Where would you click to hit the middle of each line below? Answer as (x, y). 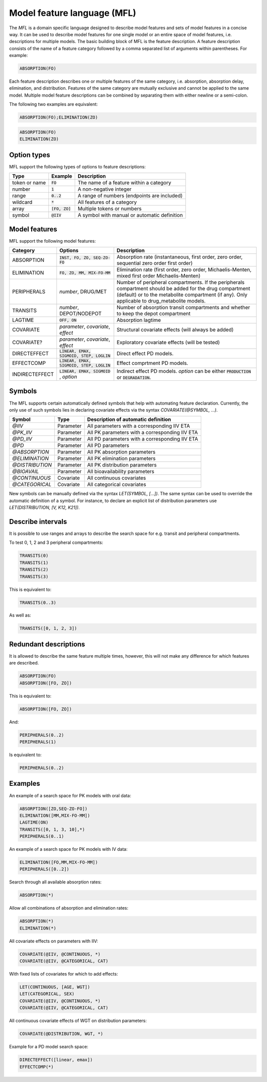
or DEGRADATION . (134, 377)
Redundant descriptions (47, 644)
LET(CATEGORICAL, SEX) (47, 994)
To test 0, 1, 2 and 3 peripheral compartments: (56, 543)
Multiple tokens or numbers (110, 209)
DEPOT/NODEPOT (81, 313)
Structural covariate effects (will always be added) (175, 330)
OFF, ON (68, 320)
